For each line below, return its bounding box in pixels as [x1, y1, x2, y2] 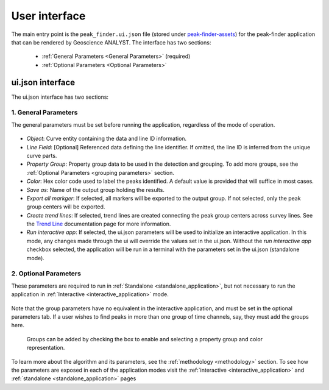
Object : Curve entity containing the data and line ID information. [26, 135, 187, 143]
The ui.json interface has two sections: [11, 93, 109, 101]
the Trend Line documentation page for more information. [26, 220, 171, 228]
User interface [11, 9, 86, 23]
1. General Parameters [11, 108, 78, 117]
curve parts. [26, 152, 57, 159]
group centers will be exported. [26, 203, 105, 210]
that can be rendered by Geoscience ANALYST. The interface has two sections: [11, 38, 211, 46]
